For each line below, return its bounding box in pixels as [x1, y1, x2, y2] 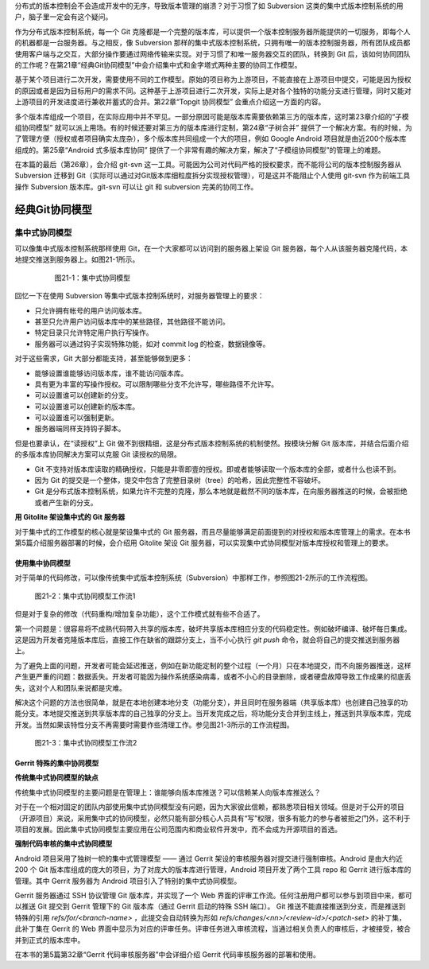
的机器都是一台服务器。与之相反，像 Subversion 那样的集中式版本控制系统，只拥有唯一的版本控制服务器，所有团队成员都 [14, 38, 411, 48]
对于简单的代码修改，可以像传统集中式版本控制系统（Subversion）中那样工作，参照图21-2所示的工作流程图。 [14, 573, 373, 582]
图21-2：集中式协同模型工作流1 [34, 591, 136, 601]
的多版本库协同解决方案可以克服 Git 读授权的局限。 [14, 449, 182, 459]
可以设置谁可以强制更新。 [34, 413, 118, 422]
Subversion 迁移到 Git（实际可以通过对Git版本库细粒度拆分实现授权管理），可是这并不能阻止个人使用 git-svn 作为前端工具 [14, 171, 411, 181]
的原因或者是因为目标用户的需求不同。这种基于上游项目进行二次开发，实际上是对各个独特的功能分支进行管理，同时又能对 [14, 86, 412, 95]
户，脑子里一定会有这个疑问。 [14, 12, 113, 21]
